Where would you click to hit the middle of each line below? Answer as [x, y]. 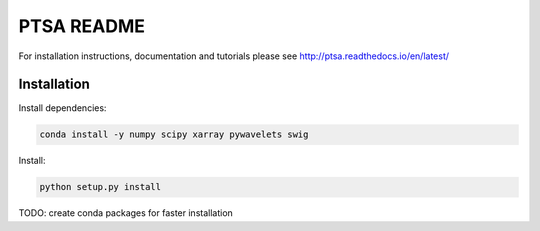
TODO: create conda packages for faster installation [126, 213]
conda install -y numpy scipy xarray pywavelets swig [174, 134]
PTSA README [81, 26]
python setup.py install [100, 187]
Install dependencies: [62, 108]
